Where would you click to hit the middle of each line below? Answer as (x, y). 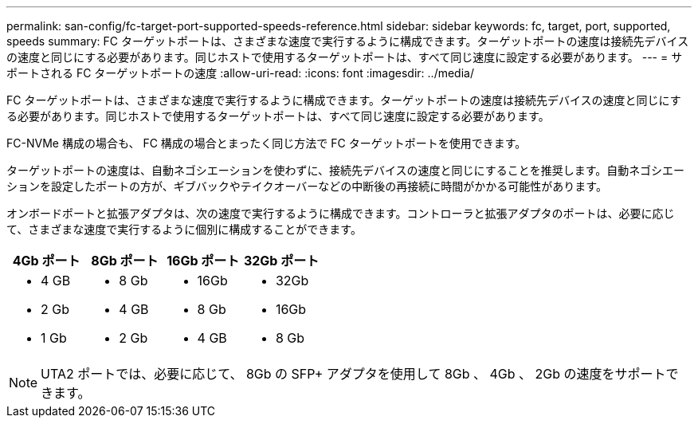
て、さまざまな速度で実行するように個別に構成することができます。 (184, 229)
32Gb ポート (281, 261)
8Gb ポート (125, 261)
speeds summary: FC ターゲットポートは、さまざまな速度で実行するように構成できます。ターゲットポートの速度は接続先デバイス (348, 41)
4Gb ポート (46, 261)
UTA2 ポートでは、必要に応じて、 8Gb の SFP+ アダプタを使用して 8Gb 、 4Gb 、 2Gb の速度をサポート (353, 374)
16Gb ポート (203, 261)
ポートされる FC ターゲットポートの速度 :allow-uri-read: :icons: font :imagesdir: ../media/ (240, 73)
